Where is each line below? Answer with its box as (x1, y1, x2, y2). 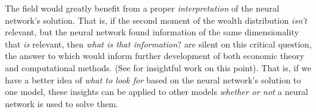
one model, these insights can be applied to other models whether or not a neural (5, 85, 308, 98)
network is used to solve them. (5, 97, 118, 110)
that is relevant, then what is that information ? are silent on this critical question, (5, 37, 312, 50)
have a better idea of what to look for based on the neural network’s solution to (5, 73, 301, 86)
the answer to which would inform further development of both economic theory (5, 49, 304, 62)
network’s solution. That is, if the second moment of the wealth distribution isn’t (5, 13, 307, 26)
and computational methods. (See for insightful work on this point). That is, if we (5, 61, 312, 74)
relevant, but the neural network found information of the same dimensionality (5, 26, 299, 38)
